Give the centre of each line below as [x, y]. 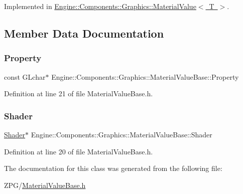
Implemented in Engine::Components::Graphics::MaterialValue [100, 6]
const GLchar [25, 76]
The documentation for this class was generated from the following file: [113, 168]
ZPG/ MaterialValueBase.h [45, 185]
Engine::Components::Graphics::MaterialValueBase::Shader [122, 134]
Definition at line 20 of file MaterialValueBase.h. [79, 151]
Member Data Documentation [84, 33]
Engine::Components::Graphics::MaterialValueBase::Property [145, 76]
